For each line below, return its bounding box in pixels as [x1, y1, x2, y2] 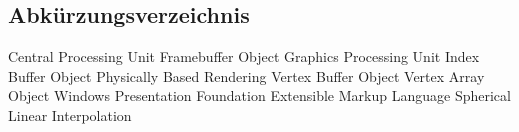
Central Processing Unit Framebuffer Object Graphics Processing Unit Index [8, 46, 480, 67]
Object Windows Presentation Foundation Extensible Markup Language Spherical [8, 85, 511, 106]
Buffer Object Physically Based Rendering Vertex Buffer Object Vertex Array [8, 65, 485, 86]
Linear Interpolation [8, 104, 132, 125]
